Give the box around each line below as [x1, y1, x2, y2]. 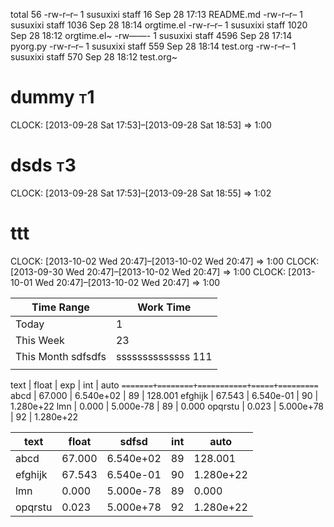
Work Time [137, 300, 192, 314]
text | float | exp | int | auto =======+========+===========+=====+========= [10, 379, 319, 391]
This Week [15, 333, 65, 347]
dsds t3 [10, 154, 77, 177]
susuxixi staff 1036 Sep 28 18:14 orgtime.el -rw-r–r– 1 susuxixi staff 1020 [10, 19, 308, 31]
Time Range [31, 300, 90, 314]
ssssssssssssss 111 [115, 349, 213, 363]
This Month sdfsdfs [15, 349, 107, 363]
